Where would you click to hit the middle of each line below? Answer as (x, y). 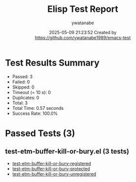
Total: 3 (20, 103)
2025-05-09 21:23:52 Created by (83, 32)
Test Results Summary (52, 63)
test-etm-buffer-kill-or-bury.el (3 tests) (67, 152)
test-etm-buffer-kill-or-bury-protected (51, 169)
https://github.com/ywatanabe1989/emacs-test (83, 38)
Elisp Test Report (83, 9)
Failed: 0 (21, 82)
